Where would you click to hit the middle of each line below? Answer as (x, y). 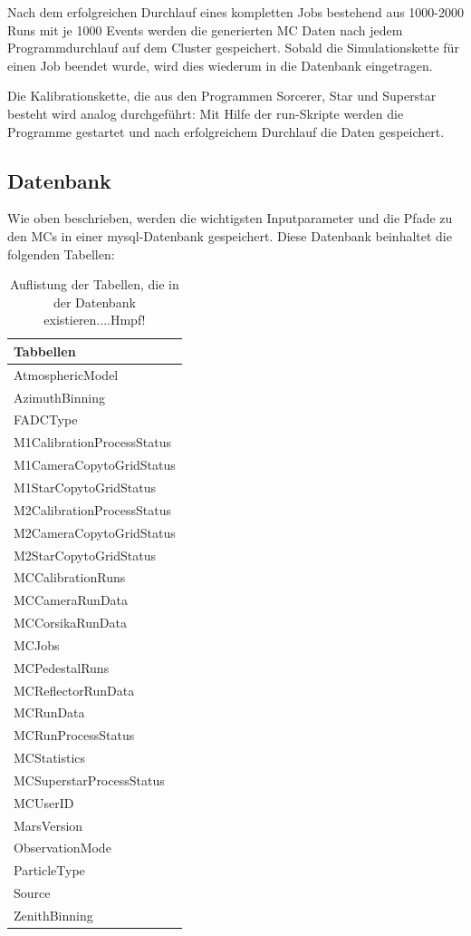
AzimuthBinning (59, 397)
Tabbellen (45, 351)
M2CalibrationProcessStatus (92, 509)
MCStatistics (50, 758)
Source (32, 893)
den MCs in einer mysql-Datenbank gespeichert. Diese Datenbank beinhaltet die (230, 235)
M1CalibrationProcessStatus (92, 442)
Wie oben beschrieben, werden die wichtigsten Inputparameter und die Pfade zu (230, 218)
